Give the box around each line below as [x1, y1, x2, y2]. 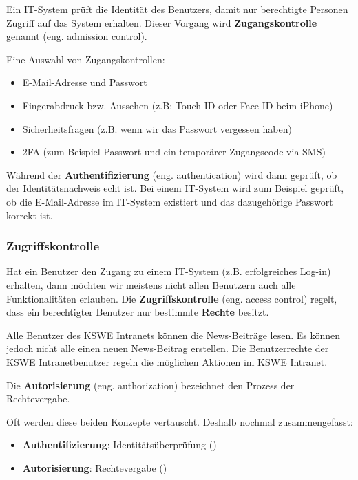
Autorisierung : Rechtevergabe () [22, 460, 167, 474]
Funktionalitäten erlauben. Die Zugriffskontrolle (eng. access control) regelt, [6, 291, 337, 305]
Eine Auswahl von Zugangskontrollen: [6, 52, 165, 66]
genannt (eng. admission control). [6, 29, 147, 43]
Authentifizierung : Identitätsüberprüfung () [22, 437, 217, 452]
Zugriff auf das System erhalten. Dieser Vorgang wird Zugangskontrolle [6, 15, 317, 30]
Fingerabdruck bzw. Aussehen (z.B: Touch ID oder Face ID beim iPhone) [22, 98, 333, 112]
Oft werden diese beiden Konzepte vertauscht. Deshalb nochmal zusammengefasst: [6, 414, 353, 428]
